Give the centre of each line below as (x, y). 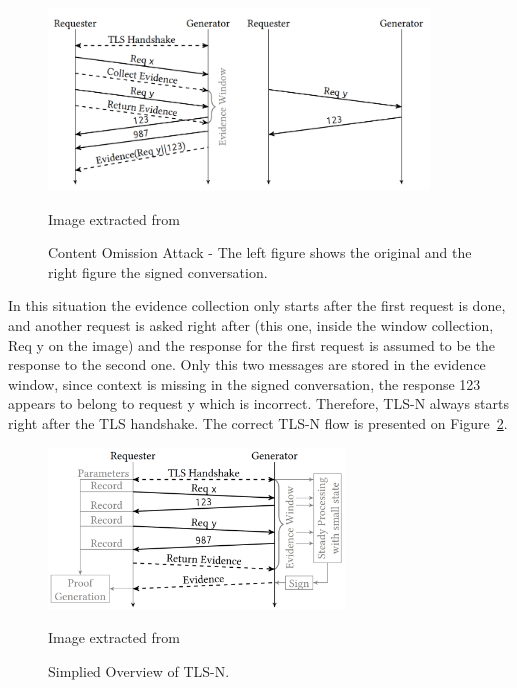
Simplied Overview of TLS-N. (139, 670)
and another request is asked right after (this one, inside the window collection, (251, 324)
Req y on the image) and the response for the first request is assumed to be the (251, 344)
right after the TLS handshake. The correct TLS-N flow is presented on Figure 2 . (258, 422)
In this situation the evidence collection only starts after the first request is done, (257, 305)
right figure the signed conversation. (158, 271)
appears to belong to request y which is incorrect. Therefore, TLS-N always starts (259, 403)
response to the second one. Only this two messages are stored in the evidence (247, 364)
